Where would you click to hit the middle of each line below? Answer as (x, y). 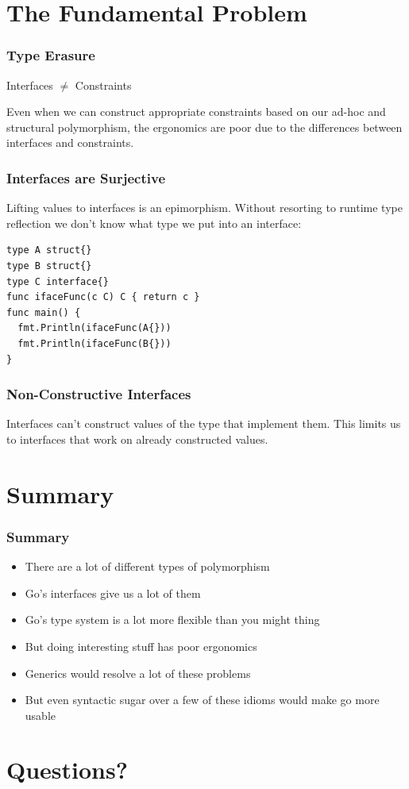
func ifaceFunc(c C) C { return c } (103, 297)
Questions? (67, 770)
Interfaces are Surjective (86, 177)
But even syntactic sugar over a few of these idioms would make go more (202, 700)
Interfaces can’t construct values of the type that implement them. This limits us (204, 423)
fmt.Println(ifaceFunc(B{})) (95, 343)
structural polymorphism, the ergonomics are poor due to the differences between (204, 127)
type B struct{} (49, 266)
